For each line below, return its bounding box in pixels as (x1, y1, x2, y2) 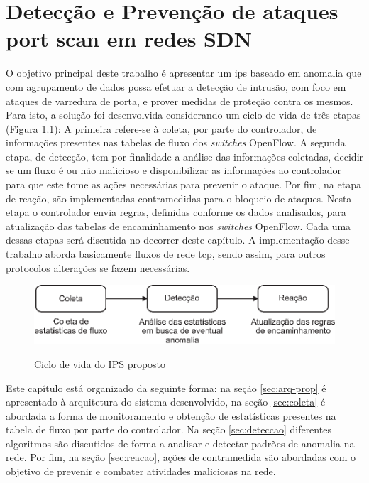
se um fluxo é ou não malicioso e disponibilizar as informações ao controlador (6, 163, 342, 178)
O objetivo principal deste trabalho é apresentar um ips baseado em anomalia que (6, 65, 362, 80)
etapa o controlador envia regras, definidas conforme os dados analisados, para (6, 205, 346, 219)
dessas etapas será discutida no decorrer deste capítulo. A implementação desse (6, 232, 350, 247)
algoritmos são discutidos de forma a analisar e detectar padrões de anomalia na (6, 435, 355, 450)
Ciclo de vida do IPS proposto (34, 356, 166, 371)
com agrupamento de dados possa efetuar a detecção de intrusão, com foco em (6, 79, 346, 94)
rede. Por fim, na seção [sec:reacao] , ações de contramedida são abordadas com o (6, 450, 356, 465)
